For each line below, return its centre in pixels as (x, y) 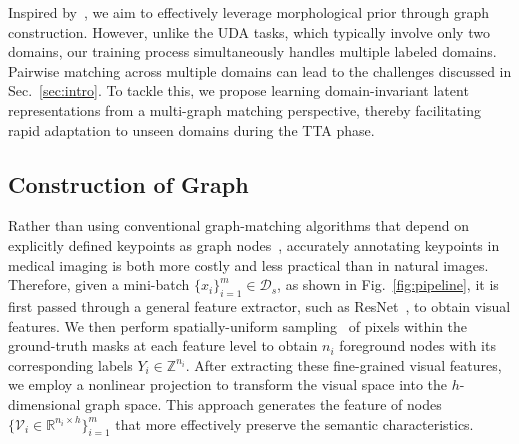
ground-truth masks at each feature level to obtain (163, 345)
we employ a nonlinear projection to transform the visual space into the (228, 384)
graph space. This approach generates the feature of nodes (263, 403)
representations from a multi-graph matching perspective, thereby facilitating (244, 109)
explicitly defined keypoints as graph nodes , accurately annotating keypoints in (254, 244)
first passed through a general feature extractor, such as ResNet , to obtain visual (259, 305)
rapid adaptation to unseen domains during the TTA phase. (191, 129)
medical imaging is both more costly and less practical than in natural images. (248, 264)
